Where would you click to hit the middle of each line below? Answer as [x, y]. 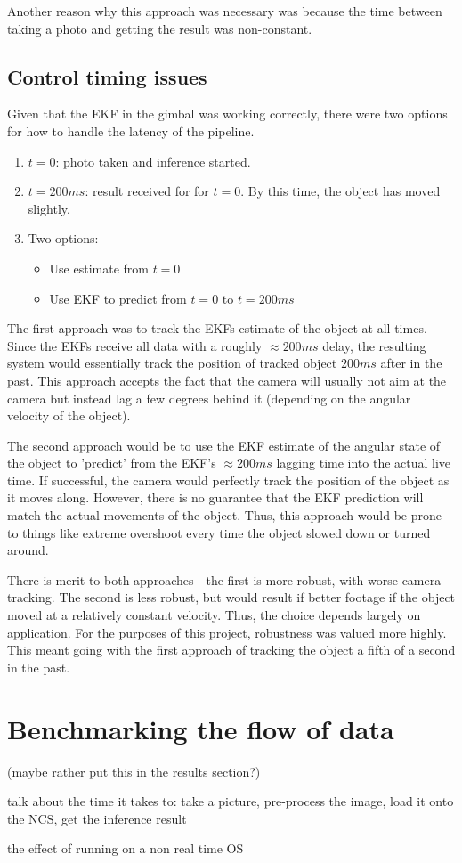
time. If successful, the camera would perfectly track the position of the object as [228, 480]
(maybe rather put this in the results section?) [134, 771]
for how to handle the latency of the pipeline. [131, 130]
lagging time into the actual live [364, 463]
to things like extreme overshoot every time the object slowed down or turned [219, 532]
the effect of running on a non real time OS [126, 848]
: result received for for [147, 191]
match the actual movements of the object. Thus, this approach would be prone [224, 515]
